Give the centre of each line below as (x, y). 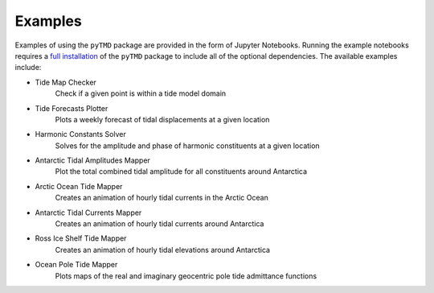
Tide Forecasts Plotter (72, 108)
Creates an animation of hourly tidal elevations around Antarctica (163, 250)
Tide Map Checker (66, 82)
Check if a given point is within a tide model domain (141, 93)
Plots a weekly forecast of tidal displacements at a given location (162, 119)
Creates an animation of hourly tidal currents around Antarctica (160, 224)
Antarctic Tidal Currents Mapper (88, 213)
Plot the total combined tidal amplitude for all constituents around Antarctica (181, 171)
